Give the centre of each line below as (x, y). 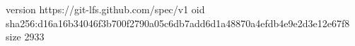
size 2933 (25, 37)
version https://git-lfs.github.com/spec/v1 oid (105, 9)
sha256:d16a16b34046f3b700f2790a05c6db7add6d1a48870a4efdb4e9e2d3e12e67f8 (178, 23)
